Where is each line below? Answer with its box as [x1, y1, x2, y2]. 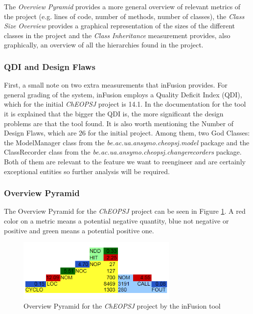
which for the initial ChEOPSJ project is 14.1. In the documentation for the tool [4, 99, 246, 109]
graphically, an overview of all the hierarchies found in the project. [4, 40, 204, 50]
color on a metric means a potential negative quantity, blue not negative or [4, 215, 229, 225]
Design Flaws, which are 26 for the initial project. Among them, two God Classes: [4, 128, 250, 138]
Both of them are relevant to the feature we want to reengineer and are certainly [4, 156, 246, 166]
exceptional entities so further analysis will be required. [4, 166, 170, 176]
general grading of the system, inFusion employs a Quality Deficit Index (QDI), [4, 89, 242, 99]
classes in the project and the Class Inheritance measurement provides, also [4, 30, 230, 40]
